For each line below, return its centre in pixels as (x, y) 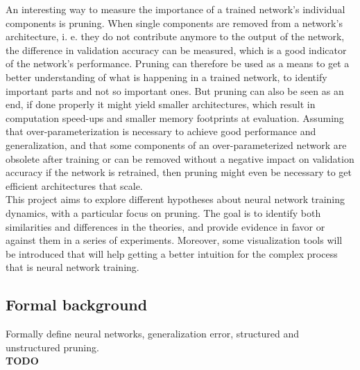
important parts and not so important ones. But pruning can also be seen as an (175, 90)
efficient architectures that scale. (74, 185)
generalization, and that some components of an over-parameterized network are (176, 144)
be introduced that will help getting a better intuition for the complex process (172, 253)
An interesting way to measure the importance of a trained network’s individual (175, 9)
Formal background (77, 305)
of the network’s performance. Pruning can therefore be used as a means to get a (178, 63)
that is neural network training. (72, 267)
